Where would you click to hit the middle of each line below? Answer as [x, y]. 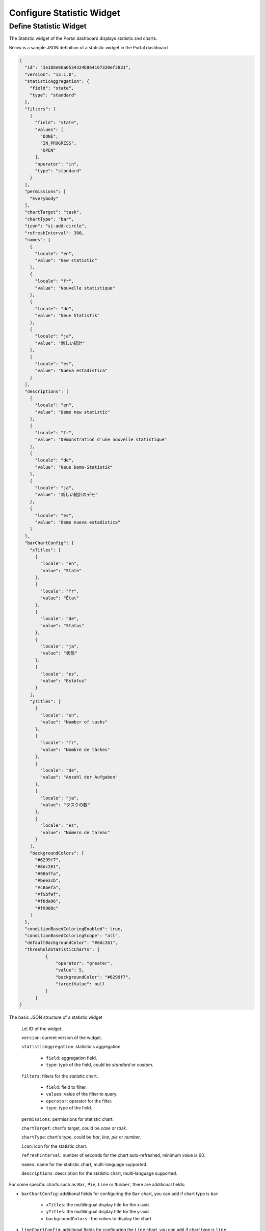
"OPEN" [48, 150]
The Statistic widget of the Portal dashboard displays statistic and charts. [83, 38]
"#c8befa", [48, 887]
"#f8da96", [48, 901]
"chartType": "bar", [49, 219]
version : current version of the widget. [62, 1038]
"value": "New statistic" [66, 260]
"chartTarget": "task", [53, 212]
